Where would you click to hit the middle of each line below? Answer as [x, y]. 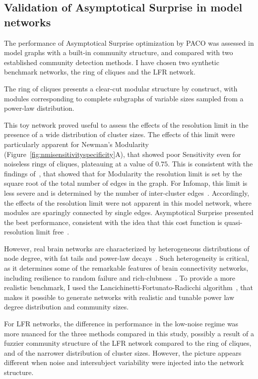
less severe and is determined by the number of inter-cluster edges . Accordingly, [127, 192]
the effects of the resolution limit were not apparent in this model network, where [128, 202]
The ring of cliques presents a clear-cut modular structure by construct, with [121, 88]
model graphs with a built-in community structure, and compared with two [119, 52]
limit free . [53, 232]
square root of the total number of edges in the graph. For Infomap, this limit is [126, 183]
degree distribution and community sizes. [66, 307]
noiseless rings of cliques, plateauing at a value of [79, 164]
